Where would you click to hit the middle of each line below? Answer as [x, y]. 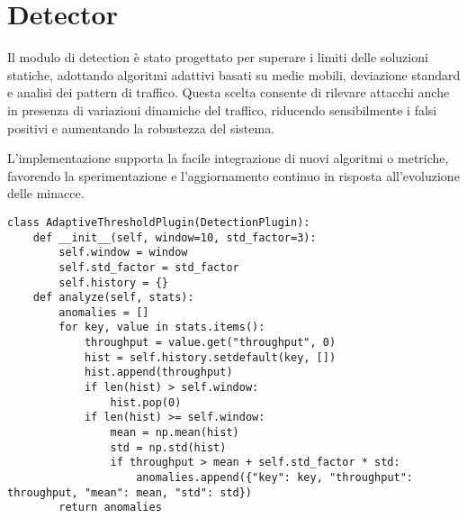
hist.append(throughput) [158, 373]
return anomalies [110, 508]
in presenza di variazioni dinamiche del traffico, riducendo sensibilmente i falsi [222, 109]
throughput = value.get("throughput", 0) [210, 343]
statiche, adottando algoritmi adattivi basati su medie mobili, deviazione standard [234, 74]
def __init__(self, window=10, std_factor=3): [175, 237]
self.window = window [123, 253]
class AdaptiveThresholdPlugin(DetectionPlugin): [159, 222]
